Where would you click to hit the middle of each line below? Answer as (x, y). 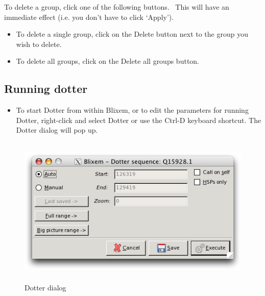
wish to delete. (39, 44)
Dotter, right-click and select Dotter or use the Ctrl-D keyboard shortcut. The (139, 120)
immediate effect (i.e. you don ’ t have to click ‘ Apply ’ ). (89, 17)
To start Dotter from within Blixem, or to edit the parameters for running (132, 110)
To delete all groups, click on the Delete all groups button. (107, 61)
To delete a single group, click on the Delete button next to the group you (132, 34)
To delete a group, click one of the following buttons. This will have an (117, 7)
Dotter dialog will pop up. (57, 130)
